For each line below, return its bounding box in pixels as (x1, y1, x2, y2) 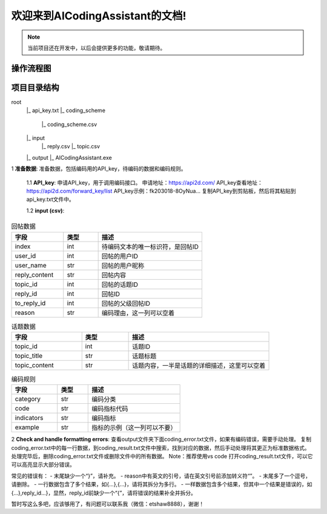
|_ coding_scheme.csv (41, 120, 97, 128)
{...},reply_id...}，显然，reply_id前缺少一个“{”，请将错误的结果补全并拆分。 (11, 489, 197, 496)
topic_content (15, 361, 54, 369)
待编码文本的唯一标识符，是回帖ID (101, 242, 199, 251)
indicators (15, 414, 44, 422)
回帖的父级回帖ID (101, 299, 151, 308)
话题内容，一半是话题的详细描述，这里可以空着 (132, 361, 266, 369)
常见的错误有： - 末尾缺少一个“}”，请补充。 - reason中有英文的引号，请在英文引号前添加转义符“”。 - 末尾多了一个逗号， (11, 472, 311, 479)
